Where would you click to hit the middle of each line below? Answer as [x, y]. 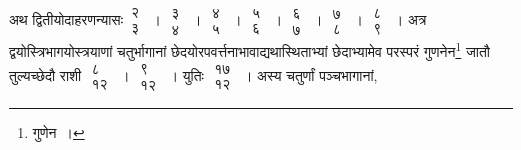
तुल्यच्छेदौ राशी [45, 75]
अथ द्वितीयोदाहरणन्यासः [66, 19]
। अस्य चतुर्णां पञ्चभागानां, [310, 75]
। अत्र [410, 19]
